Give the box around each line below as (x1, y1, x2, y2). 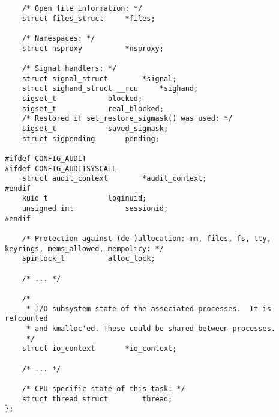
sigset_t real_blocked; (22, 104, 164, 113)
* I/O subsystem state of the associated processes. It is (26, 304, 271, 313)
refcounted (5, 314, 48, 323)
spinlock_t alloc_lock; (22, 254, 155, 263)
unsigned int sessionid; (22, 204, 169, 213)
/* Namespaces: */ (22, 34, 95, 43)
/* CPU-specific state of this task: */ (22, 384, 185, 393)
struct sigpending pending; (22, 134, 160, 143)
